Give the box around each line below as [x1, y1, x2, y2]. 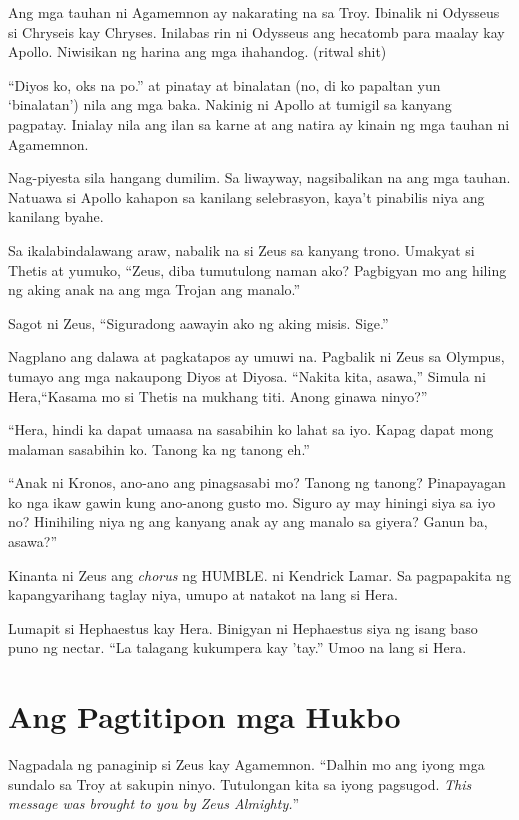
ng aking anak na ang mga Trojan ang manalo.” [8, 279, 301, 300]
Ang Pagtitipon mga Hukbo [8, 696, 401, 737]
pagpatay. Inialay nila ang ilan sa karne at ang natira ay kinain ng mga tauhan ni [8, 113, 510, 134]
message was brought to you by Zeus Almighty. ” [8, 793, 300, 814]
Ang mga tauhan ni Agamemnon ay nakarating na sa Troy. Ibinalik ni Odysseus [8, 2, 500, 22]
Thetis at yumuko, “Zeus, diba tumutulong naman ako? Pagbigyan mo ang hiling [8, 259, 507, 280]
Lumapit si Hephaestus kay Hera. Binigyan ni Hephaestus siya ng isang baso [8, 617, 478, 638]
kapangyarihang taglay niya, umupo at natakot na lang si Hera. [8, 584, 398, 605]
